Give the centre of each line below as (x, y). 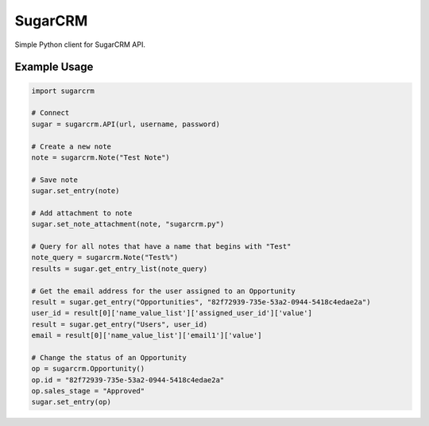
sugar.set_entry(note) (75, 191)
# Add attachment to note (82, 213)
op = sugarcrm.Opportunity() (88, 369)
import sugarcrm (63, 91)
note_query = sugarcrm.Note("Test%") (105, 258)
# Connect (50, 113)
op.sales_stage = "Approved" (88, 391)
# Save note (55, 180)
